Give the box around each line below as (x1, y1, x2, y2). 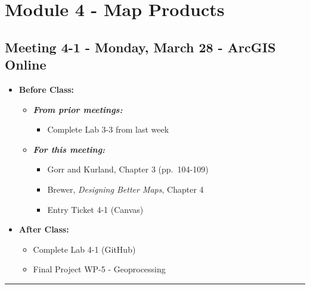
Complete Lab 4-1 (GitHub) (33, 243, 136, 255)
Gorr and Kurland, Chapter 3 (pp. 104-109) (47, 163, 209, 175)
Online (5, 55, 46, 74)
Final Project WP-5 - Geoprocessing (33, 263, 166, 275)
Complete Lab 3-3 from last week (47, 123, 169, 136)
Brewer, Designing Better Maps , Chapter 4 (47, 183, 204, 195)
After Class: (18, 223, 69, 235)
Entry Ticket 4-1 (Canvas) (47, 203, 144, 215)
